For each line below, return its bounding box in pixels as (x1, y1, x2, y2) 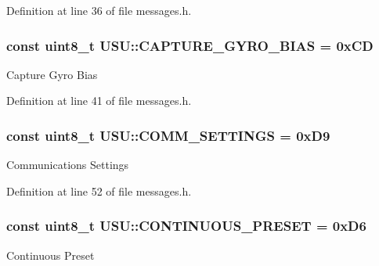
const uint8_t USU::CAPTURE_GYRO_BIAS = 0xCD (6, 35, 374, 55)
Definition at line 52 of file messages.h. (6, 182, 192, 199)
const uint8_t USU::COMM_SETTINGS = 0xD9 (6, 125, 330, 145)
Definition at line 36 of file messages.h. (6, 2, 192, 18)
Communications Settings (6, 156, 129, 173)
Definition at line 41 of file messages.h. (6, 92, 192, 109)
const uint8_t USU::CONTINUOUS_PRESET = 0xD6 (6, 216, 366, 235)
